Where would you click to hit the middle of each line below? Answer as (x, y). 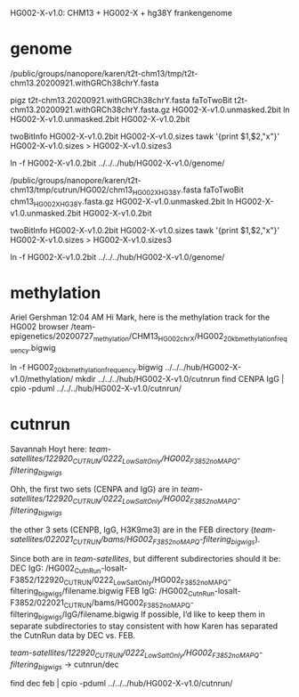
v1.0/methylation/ (42, 378)
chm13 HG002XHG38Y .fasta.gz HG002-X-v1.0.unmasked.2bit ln (122, 202)
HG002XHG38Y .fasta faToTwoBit (188, 190)
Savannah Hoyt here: (48, 449)
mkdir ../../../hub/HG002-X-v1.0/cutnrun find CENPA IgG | (180, 378)
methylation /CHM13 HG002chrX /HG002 (158, 337)
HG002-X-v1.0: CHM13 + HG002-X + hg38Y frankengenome (121, 13)
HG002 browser (40, 327)
